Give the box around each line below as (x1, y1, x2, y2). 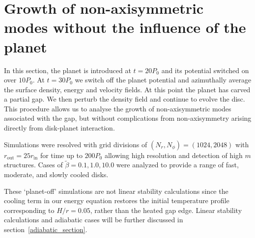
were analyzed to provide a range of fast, (116, 159, 239, 170)
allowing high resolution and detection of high (104, 150, 243, 160)
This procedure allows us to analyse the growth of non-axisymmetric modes (4, 103, 231, 113)
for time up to (40, 150, 83, 160)
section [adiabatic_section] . (4, 224, 87, 235)
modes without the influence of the (4, 17, 246, 37)
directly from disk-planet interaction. (4, 123, 115, 133)
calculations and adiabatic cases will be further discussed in (4, 214, 183, 225)
